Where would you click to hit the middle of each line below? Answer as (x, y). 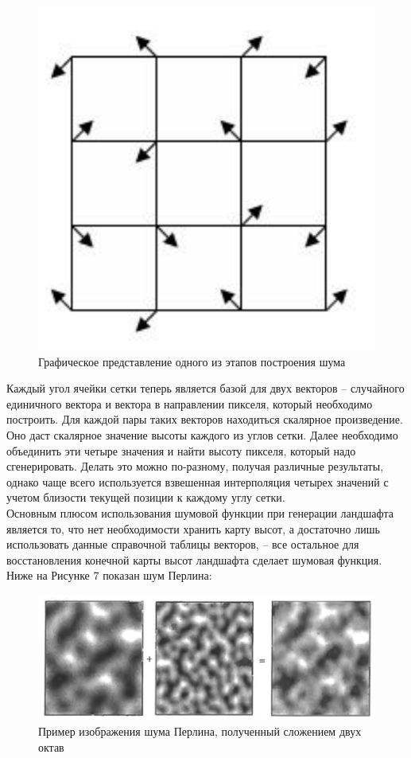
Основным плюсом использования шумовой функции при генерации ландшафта (200, 513)
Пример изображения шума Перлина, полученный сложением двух (200, 731)
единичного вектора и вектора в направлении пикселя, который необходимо (190, 403)
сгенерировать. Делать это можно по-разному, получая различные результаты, (195, 466)
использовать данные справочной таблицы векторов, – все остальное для (183, 544)
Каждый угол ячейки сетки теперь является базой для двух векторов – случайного (205, 388)
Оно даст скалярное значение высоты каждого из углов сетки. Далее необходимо (202, 435)
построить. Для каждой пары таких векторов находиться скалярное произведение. (205, 419)
